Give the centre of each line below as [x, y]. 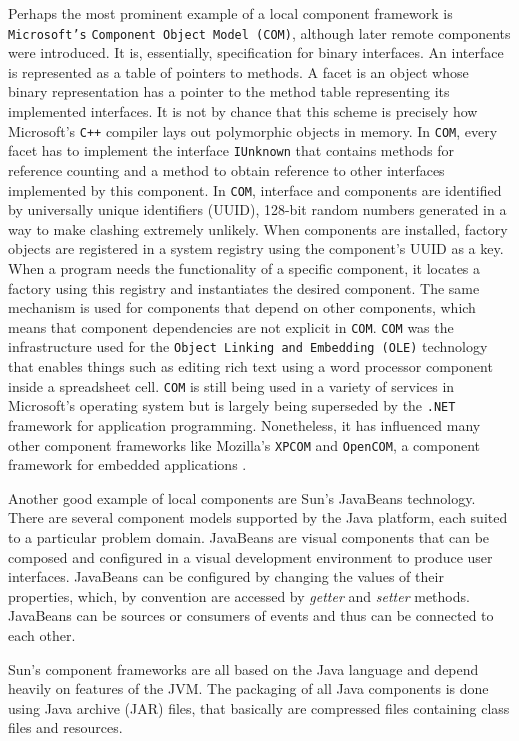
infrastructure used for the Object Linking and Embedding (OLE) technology [248, 346]
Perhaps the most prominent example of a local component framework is [230, 13]
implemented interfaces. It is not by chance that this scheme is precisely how [243, 111]
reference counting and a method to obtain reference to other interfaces [226, 169]
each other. [42, 634]
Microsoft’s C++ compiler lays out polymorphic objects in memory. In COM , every [253, 130]
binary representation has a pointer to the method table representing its [229, 91]
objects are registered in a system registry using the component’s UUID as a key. [256, 248]
